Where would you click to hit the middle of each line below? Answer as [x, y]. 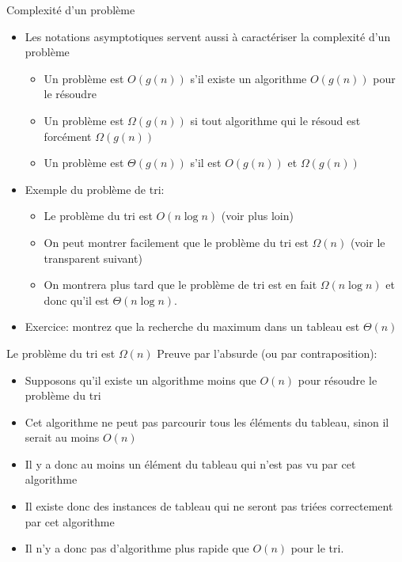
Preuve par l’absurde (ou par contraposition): [267, 353]
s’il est [206, 163]
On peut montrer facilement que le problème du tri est [176, 242]
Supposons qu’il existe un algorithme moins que [140, 380]
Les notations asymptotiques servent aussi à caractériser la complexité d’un [208, 36]
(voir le [368, 242]
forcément [68, 136]
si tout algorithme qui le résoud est [275, 120]
